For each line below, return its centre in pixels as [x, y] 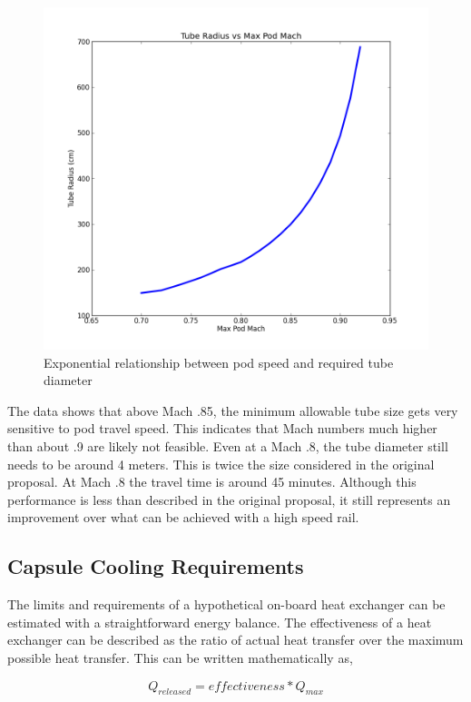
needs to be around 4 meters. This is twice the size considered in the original [221, 464]
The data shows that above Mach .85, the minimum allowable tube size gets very [233, 410]
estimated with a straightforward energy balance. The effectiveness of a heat [220, 622]
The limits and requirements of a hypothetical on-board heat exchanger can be [226, 604]
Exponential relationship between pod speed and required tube [219, 362]
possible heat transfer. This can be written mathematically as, [180, 657]
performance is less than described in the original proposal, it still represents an [229, 499]
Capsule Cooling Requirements [156, 566]
